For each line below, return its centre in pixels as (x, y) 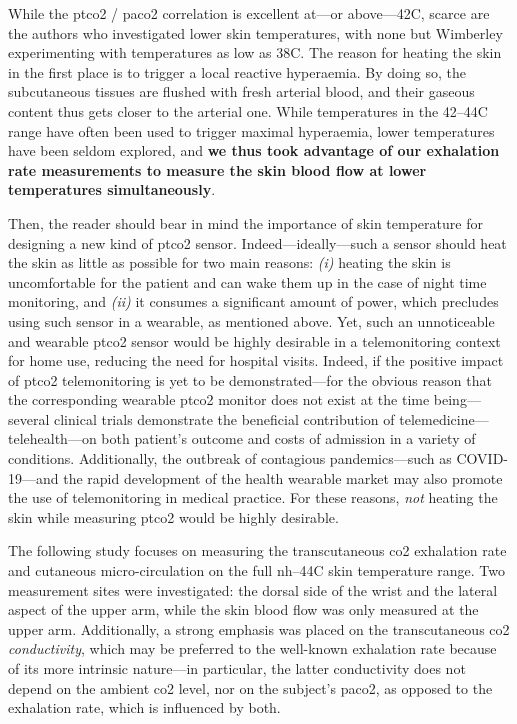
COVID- (482, 458)
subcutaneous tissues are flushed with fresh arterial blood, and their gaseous (241, 91)
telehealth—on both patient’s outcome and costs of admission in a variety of (242, 438)
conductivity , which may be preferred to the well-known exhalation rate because (252, 648)
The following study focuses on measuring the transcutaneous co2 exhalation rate (257, 550)
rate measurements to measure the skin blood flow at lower (217, 169)
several (29, 418)
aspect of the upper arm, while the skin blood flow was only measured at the (243, 609)
